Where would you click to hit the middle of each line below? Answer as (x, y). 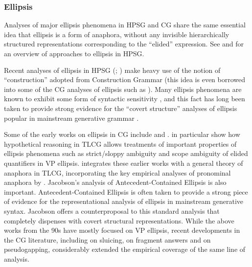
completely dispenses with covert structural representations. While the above (119, 220)
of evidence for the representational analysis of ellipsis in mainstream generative (124, 201)
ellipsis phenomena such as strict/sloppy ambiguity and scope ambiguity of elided (126, 153)
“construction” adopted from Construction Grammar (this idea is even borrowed (125, 79)
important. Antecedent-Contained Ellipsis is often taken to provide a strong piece (126, 191)
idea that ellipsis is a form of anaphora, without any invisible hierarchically (117, 34)
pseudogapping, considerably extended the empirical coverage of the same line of (125, 249)
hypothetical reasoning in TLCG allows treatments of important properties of (120, 144)
